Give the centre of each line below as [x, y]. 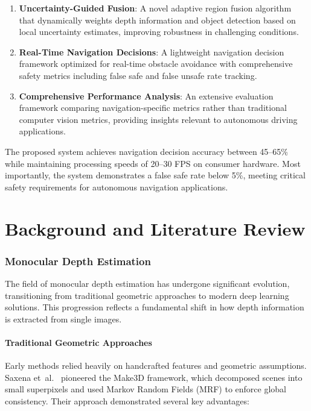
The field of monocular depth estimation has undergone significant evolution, [147, 283]
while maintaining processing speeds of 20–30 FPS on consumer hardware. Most [153, 163]
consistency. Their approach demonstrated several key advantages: [127, 400]
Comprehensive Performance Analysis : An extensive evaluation [146, 96]
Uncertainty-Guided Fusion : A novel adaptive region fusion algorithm [155, 8]
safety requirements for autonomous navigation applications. [117, 187]
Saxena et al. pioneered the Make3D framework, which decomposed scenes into [154, 377]
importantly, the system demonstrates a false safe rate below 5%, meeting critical [155, 175]
